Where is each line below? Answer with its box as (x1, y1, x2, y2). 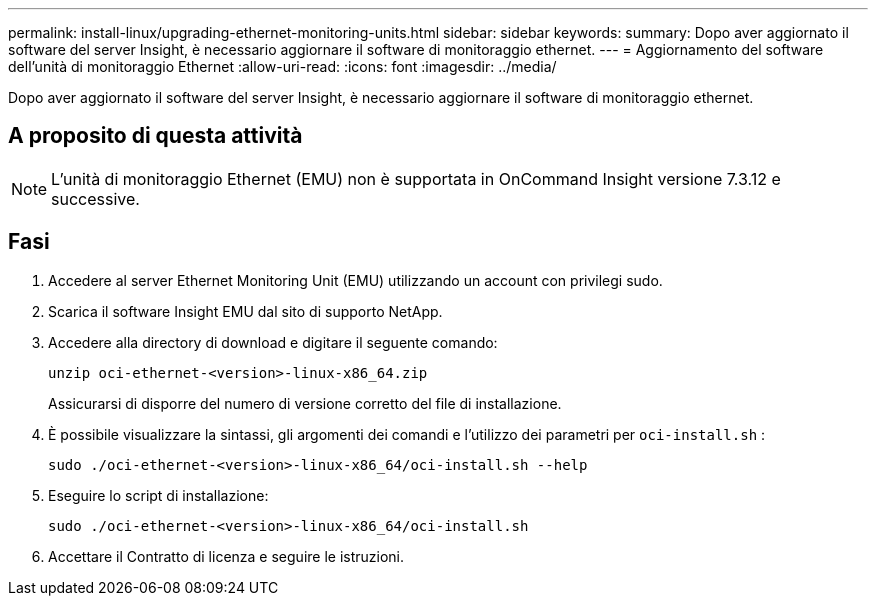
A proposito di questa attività (8, 123, 303, 149)
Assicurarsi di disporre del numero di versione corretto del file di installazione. (48, 394, 562, 412)
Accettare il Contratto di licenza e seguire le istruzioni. (48, 547, 405, 565)
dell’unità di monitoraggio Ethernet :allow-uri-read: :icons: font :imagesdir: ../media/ (8, 58, 557, 75)
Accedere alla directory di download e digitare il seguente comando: (48, 333, 498, 351)
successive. (51, 188, 140, 209)
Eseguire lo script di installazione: (48, 486, 269, 504)
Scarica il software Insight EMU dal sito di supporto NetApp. (48, 302, 443, 320)
